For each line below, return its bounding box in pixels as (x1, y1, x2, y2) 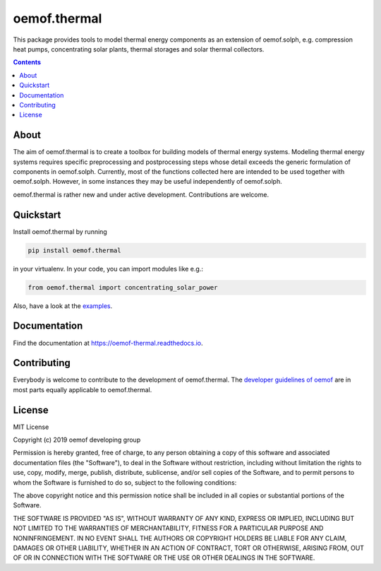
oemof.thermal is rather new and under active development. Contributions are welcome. (13, 190, 270, 199)
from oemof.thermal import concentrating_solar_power (28, 283, 218, 291)
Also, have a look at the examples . (13, 301, 113, 310)
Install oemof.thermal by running (13, 227, 107, 236)
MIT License (13, 423, 49, 431)
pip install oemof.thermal (28, 246, 121, 254)
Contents (13, 58, 42, 66)
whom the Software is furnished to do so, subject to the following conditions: (13, 478, 237, 487)
